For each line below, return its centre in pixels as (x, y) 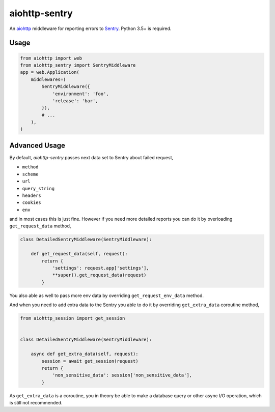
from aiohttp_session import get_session (73, 318)
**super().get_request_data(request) (99, 275)
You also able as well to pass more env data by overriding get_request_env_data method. (106, 296)
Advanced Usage (37, 145)
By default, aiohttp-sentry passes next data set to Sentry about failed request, (91, 157)
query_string (38, 188)
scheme (30, 174)
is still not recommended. (36, 403)
